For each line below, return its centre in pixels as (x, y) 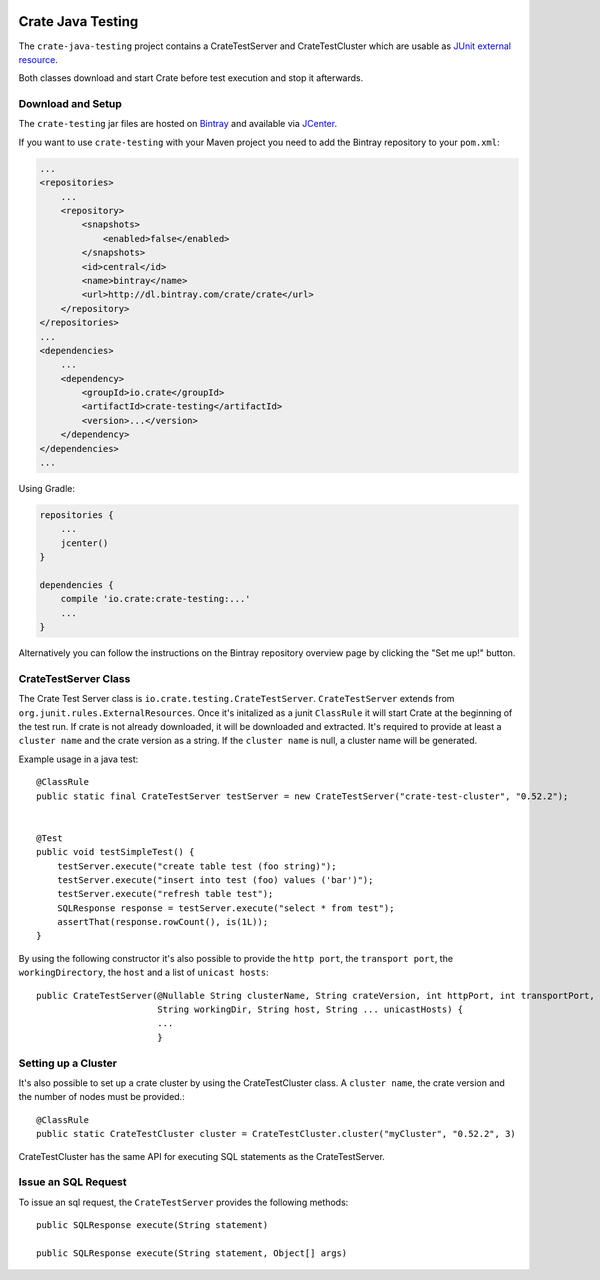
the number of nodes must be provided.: (101, 1097)
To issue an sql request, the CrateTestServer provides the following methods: (183, 1202)
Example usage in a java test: (78, 759)
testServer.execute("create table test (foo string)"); (196, 866)
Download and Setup (70, 104)
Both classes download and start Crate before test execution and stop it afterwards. (191, 78)
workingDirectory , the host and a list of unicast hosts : (143, 972)
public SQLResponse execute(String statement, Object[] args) (192, 1253)
